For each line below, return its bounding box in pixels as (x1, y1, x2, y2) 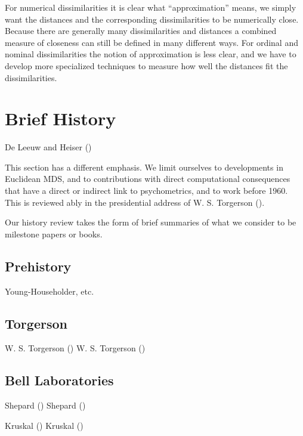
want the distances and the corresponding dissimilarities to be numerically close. (5, 13, 299, 25)
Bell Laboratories (5, 371, 114, 389)
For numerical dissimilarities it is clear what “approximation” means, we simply (5, 1, 296, 13)
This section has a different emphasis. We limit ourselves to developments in (5, 160, 283, 173)
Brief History (5, 106, 116, 131)
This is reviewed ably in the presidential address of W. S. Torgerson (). (5, 196, 265, 208)
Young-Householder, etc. (5, 285, 94, 297)
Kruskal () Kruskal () (5, 419, 84, 431)
